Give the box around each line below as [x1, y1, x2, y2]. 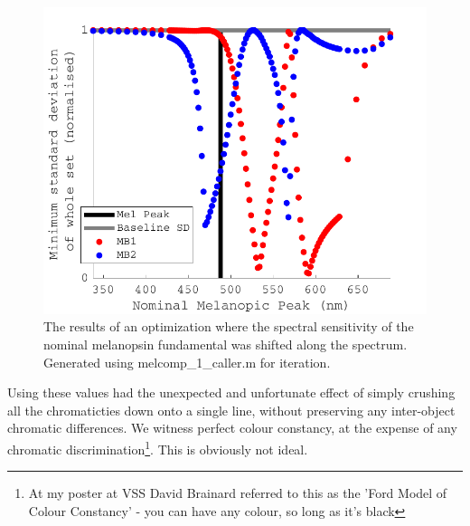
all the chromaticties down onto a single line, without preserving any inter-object [7, 400, 456, 419]
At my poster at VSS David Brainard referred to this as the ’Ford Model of [28, 483, 447, 502]
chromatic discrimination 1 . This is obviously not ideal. [7, 437, 308, 458]
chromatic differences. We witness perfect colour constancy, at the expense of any [7, 418, 457, 437]
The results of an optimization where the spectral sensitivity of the [43, 317, 414, 336]
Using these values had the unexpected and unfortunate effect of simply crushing [7, 383, 456, 402]
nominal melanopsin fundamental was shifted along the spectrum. [43, 335, 408, 354]
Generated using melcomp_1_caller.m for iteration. [43, 352, 331, 371]
